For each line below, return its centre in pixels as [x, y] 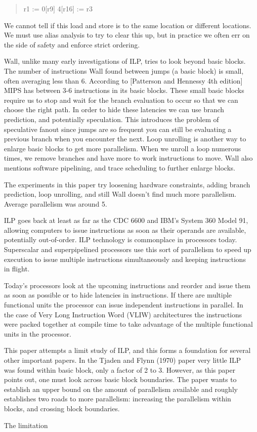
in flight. [17, 269]
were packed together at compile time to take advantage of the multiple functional [128, 324]
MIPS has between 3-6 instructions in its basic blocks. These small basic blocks [124, 90]
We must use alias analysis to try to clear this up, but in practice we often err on [127, 35]
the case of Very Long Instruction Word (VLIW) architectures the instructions [123, 314]
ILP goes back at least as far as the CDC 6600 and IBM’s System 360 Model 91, [126, 220]
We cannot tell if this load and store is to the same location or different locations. [128, 25]
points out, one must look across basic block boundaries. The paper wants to [120, 379]
